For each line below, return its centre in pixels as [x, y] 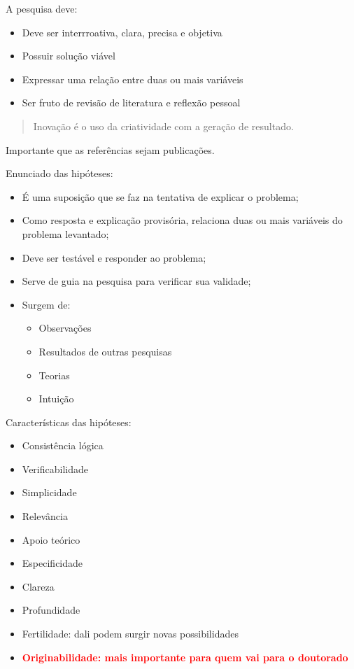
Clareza [38, 586]
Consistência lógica [63, 445]
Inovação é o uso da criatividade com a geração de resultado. [163, 126]
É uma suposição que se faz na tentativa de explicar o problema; [160, 196]
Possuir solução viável [69, 56]
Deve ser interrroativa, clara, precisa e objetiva [122, 32]
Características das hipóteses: [69, 422]
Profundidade [51, 610]
